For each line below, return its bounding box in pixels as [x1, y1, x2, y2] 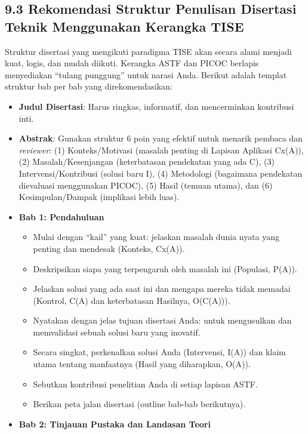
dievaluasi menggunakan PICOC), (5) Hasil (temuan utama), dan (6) [19, 178, 273, 191]
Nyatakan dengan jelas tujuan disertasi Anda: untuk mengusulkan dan [33, 314, 292, 327]
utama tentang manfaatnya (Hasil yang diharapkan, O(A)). [33, 358, 251, 370]
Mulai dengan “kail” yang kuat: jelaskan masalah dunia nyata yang [33, 230, 280, 243]
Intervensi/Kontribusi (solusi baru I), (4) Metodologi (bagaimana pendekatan [19, 167, 303, 179]
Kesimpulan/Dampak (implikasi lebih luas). [19, 190, 180, 203]
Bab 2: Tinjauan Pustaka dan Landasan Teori [19, 417, 211, 430]
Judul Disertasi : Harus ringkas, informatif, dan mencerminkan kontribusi [19, 100, 294, 112]
